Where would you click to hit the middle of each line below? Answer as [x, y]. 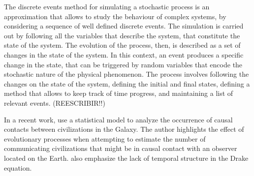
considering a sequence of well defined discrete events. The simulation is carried [124, 26]
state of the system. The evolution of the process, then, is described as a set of [122, 45]
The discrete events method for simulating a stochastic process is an [107, 6]
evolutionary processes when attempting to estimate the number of [105, 138]
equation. [18, 167]
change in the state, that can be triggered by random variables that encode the [123, 64]
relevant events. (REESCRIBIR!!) [55, 103]
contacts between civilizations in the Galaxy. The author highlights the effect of [124, 129]
